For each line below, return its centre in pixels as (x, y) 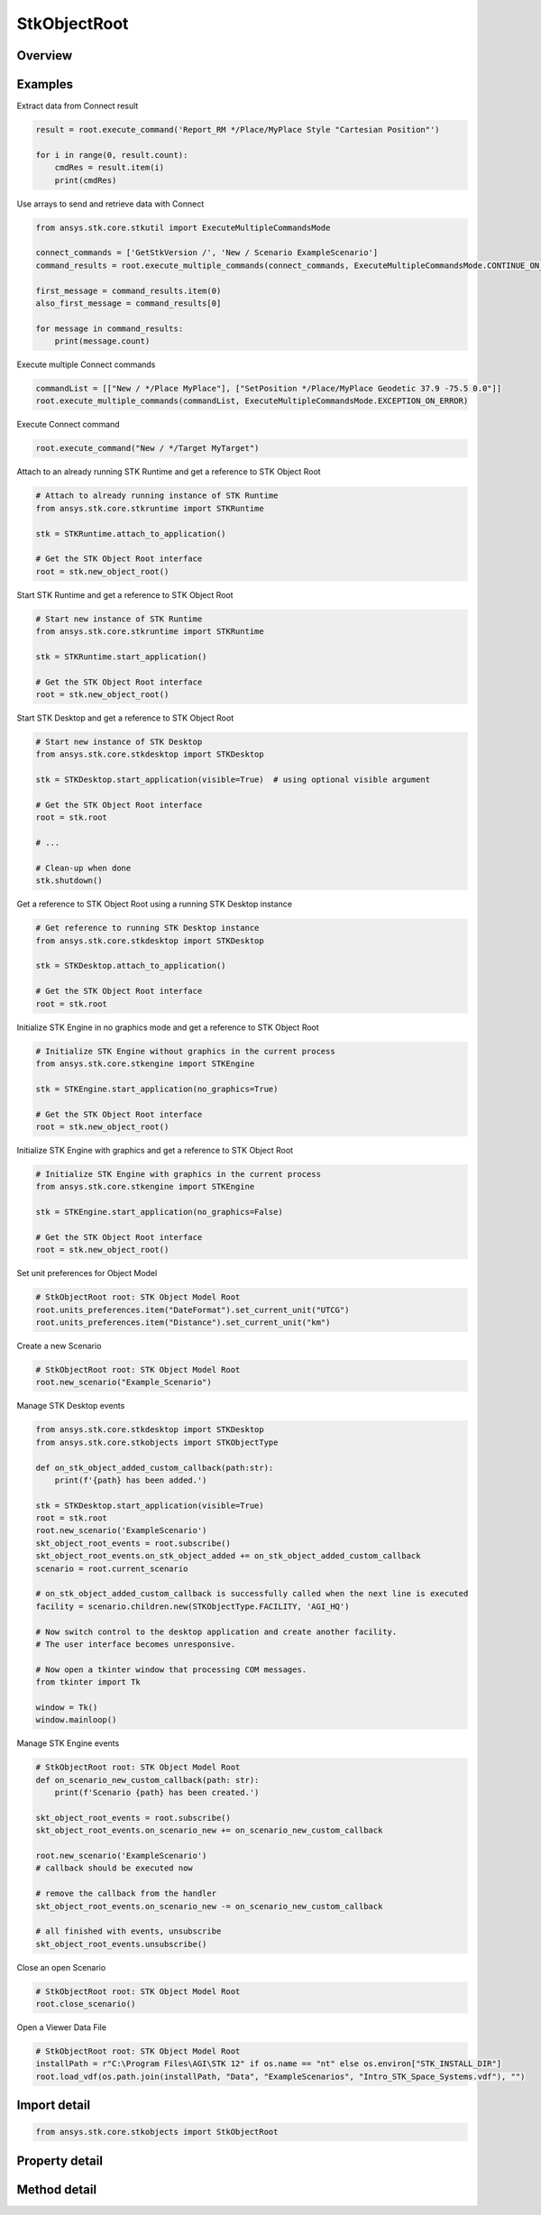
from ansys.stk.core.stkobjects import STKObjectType (157, 1442)
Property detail (60, 2160)
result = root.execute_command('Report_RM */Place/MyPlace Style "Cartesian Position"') (238, 130)
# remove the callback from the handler (126, 1893)
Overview (45, 55)
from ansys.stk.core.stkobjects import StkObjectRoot (157, 2132)
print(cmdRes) (86, 180)
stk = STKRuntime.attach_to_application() (131, 533)
